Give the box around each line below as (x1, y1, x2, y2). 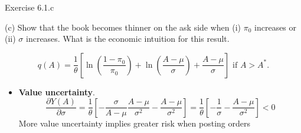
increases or (254, 21, 297, 33)
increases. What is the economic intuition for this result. (26, 32, 230, 45)
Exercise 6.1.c (5, 1, 54, 13)
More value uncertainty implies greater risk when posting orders (18, 117, 250, 129)
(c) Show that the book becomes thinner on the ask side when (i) (5, 21, 241, 33)
